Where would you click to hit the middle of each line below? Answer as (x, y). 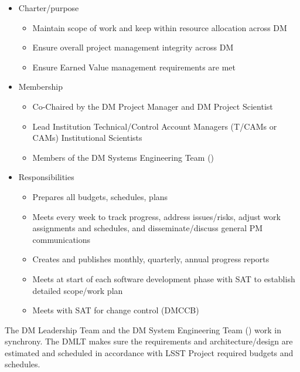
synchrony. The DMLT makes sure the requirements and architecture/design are (149, 341)
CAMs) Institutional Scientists (87, 138)
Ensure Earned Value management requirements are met (134, 67)
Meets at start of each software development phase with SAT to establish (164, 278)
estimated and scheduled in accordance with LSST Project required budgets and (149, 352)
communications (62, 239)
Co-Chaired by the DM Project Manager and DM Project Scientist (153, 106)
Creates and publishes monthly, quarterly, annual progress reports (151, 259)
